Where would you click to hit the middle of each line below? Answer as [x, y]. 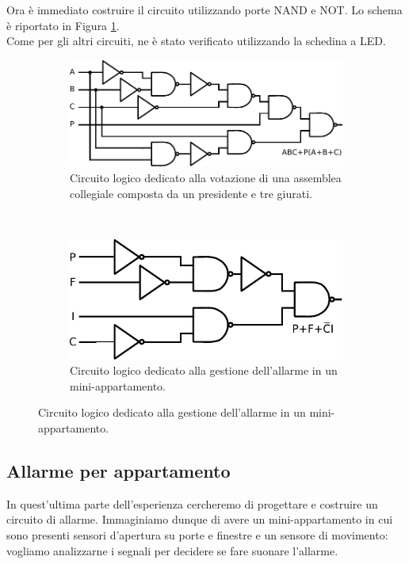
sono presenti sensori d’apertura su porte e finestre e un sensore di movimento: [197, 534]
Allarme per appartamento [118, 470]
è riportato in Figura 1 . [63, 25]
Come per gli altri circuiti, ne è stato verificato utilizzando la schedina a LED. [196, 41]
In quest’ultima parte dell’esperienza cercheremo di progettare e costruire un [192, 503]
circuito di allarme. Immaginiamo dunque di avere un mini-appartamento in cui [200, 519]
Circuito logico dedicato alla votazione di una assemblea [206, 178]
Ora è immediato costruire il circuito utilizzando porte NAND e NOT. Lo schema [204, 10]
